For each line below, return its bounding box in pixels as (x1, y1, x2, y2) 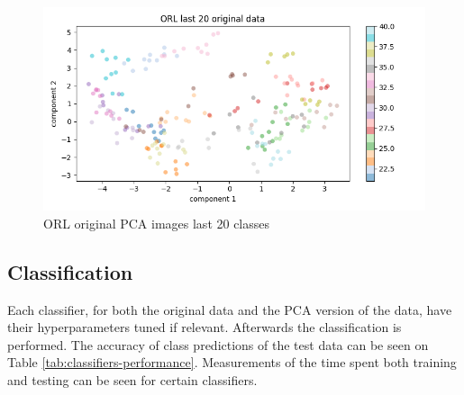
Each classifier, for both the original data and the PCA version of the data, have (7, 300, 452, 319)
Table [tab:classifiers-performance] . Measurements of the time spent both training (7, 353, 457, 372)
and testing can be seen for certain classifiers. (7, 370, 258, 389)
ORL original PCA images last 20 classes (43, 213, 270, 232)
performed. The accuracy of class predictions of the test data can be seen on (7, 335, 429, 354)
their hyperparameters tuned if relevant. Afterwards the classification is (7, 318, 402, 337)
